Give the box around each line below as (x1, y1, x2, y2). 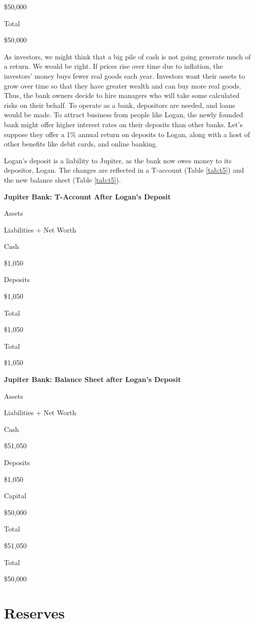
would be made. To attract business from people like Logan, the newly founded (4, 109, 243, 120)
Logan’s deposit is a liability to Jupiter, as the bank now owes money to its (4, 155, 232, 165)
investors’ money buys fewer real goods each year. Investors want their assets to (4, 70, 245, 81)
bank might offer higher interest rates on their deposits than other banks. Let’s (4, 119, 243, 129)
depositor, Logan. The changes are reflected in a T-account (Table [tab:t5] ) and (4, 165, 244, 175)
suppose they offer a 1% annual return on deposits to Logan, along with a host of (4, 129, 250, 139)
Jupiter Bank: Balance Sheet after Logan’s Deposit (4, 374, 181, 384)
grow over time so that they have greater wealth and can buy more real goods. (4, 80, 242, 91)
